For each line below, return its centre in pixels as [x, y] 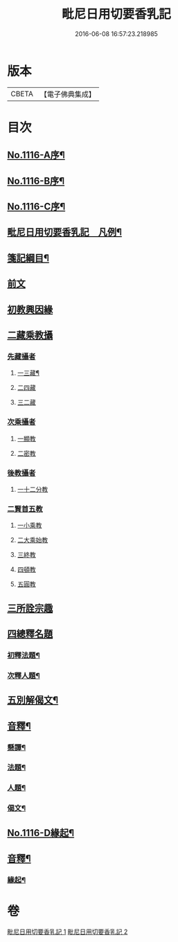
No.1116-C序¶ [36, 207]
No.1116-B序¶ [36, 181]
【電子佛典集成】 [68, 94]
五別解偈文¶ [33, 700]
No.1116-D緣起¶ [41, 833]
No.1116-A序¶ [36, 155]
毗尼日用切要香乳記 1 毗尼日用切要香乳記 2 [68, 932]
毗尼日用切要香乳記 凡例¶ [65, 232]
